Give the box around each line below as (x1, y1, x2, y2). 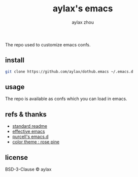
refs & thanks (5, 110, 47, 118)
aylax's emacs (52, 3, 113, 14)
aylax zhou (71, 19, 94, 25)
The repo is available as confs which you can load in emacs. (5, 96, 127, 102)
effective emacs (12, 129, 45, 135)
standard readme (12, 123, 48, 129)
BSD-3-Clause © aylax (5, 166, 52, 173)
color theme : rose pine (12, 139, 60, 145)
